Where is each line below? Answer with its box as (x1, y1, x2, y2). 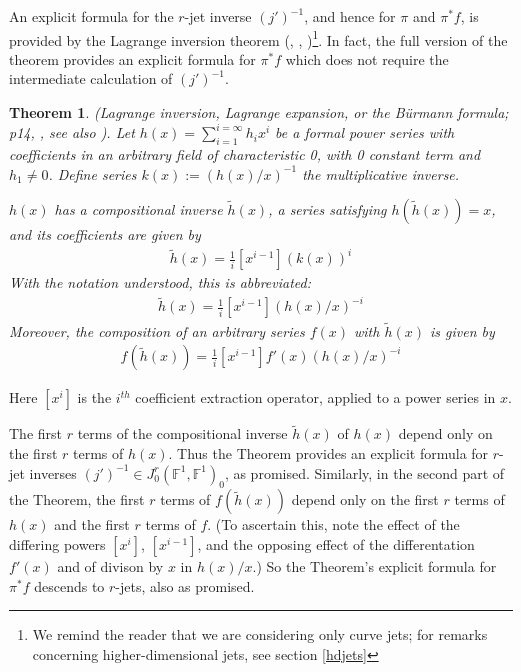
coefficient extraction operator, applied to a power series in (135, 387, 496, 408)
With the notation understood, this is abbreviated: (9, 272, 312, 293)
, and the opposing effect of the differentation (197, 534, 475, 554)
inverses (29, 462, 77, 483)
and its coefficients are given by (9, 224, 201, 245)
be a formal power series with (275, 122, 455, 143)
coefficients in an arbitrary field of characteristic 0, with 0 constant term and (9, 143, 481, 164)
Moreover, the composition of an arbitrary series (9, 320, 305, 341)
